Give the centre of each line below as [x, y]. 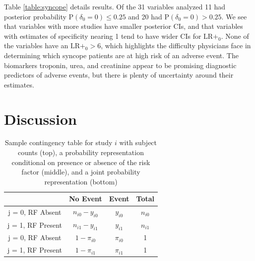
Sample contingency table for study [59, 142]
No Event [85, 199]
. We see [234, 16]
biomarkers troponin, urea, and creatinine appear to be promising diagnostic [120, 65]
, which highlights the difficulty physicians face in [176, 45]
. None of [235, 36]
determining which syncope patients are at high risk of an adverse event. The [121, 55]
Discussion [40, 119]
